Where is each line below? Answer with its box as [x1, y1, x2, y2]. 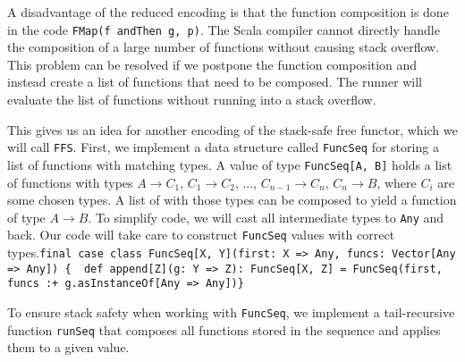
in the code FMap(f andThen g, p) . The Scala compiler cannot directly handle [7, 20, 440, 38]
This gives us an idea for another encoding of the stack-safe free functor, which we [7, 120, 458, 139]
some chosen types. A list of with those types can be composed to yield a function [7, 190, 457, 209]
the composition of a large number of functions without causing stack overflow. [7, 38, 440, 56]
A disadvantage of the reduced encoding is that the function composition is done [7, 3, 449, 21]
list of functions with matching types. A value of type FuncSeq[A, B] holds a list [7, 155, 452, 173]
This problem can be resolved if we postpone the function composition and [7, 55, 418, 73]
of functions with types [7, 173, 133, 191]
